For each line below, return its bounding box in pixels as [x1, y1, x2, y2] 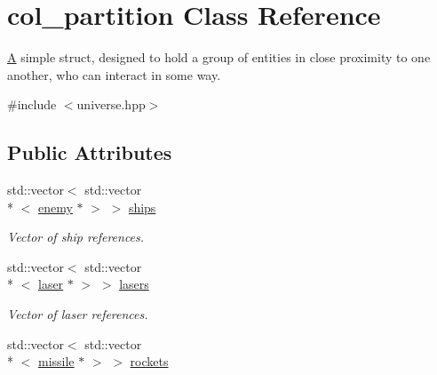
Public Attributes [7, 139, 172, 166]
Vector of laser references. [7, 305, 148, 323]
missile [38, 352, 75, 371]
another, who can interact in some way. [7, 65, 221, 84]
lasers [119, 275, 149, 293]
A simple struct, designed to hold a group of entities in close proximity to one [7, 48, 431, 67]
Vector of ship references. [7, 227, 145, 246]
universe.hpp [76, 95, 146, 114]
